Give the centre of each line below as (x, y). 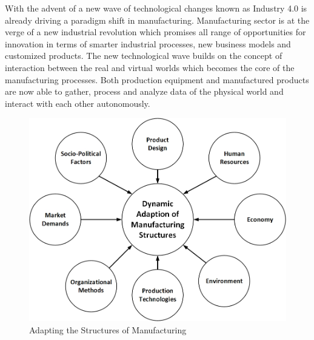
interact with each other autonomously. (78, 103)
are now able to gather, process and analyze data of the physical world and (144, 91)
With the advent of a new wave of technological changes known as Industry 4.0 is (156, 8)
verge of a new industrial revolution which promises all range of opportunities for (155, 32)
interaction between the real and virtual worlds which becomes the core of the (150, 67)
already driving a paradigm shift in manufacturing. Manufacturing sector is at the (157, 20)
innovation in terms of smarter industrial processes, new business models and (148, 43)
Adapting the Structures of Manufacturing (108, 329)
